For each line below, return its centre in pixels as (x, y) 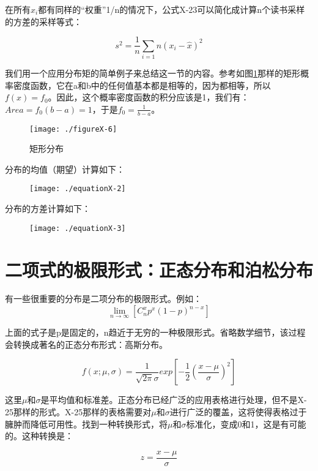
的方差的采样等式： (43, 21)
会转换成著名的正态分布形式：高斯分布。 (86, 344)
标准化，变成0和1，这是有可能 (246, 424)
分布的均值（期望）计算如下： (65, 169)
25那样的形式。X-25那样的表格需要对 (78, 412)
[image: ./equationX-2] (78, 189)
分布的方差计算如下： (48, 209)
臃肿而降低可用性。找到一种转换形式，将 (86, 424)
